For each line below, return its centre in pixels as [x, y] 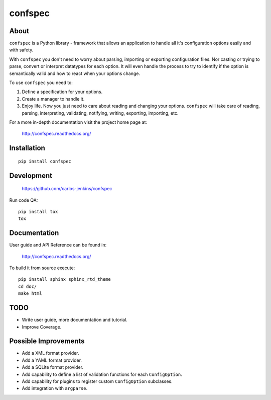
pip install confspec [45, 161]
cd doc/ [28, 286]
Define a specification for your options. [62, 92]
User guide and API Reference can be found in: [58, 245]
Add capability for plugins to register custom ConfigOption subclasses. [97, 381]
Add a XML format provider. [51, 353]
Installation [27, 148]
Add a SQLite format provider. [53, 367]
